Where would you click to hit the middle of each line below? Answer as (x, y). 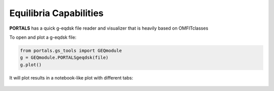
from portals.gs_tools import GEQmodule (71, 51)
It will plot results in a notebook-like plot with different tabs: (71, 77)
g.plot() (31, 65)
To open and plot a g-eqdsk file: (43, 37)
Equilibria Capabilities (57, 13)
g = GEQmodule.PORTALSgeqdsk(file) (64, 58)
